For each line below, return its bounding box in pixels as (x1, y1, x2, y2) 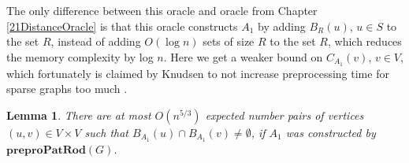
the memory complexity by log (6, 48, 154, 65)
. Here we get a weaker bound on (163, 48, 323, 65)
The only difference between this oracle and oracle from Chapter (6, 2, 318, 18)
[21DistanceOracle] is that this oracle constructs (6, 17, 238, 34)
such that (84, 124, 128, 140)
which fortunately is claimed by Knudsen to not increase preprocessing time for (6, 65, 389, 81)
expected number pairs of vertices (205, 106, 364, 123)
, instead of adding (50, 33, 141, 50)
